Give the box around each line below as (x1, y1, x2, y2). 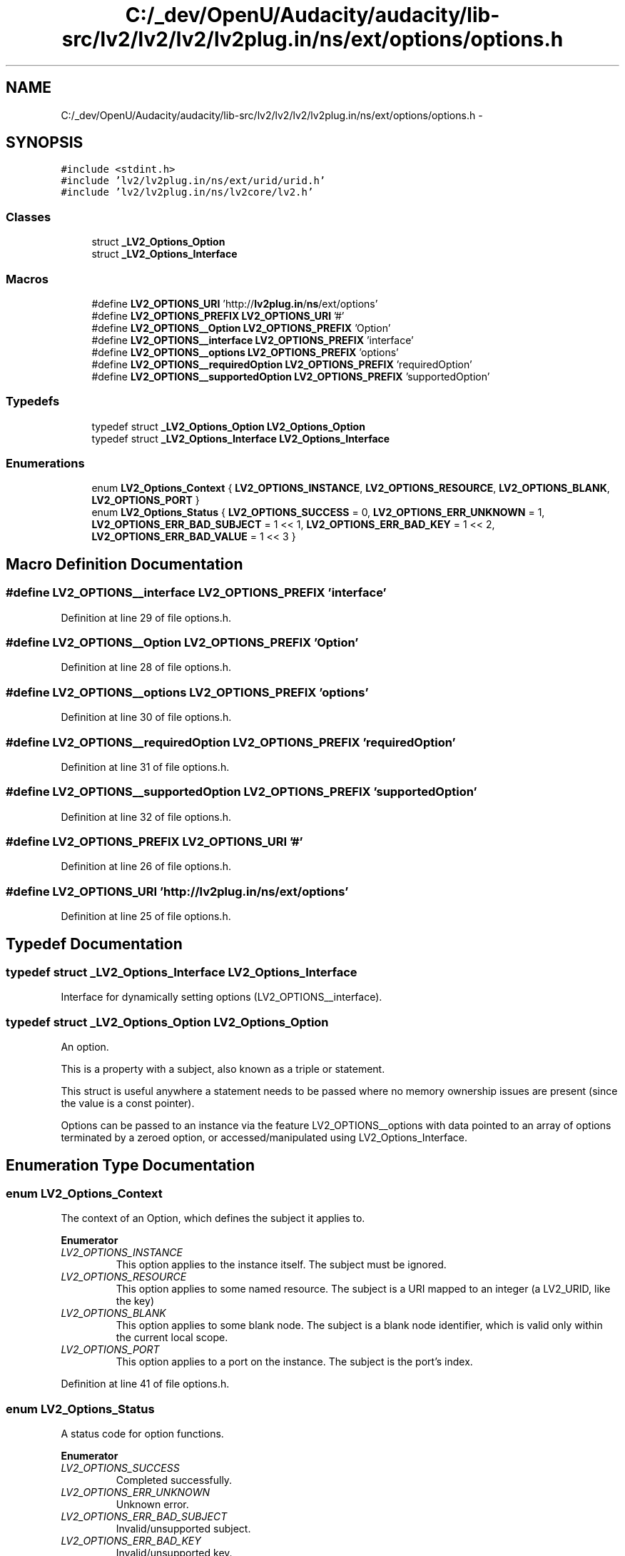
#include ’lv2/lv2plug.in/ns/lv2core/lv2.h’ (61, 186, 314, 198)
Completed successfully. (116, 1474, 233, 1487)
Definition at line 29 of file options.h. (61, 611, 232, 624)
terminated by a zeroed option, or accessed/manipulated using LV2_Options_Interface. (61, 1131, 467, 1144)
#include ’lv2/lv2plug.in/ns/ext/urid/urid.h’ (61, 175, 326, 187)
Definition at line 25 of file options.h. (61, 910, 231, 923)
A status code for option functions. (61, 1428, 224, 1440)
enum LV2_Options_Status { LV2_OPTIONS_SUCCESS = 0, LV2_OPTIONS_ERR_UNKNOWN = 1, (91, 506, 545, 519)
